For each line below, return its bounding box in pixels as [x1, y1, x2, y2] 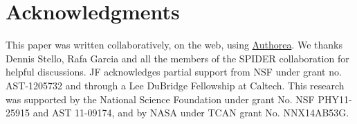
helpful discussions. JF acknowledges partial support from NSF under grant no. [6, 64, 342, 79]
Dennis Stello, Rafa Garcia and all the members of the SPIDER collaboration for [6, 51, 349, 65]
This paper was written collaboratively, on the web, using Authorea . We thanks [6, 37, 343, 52]
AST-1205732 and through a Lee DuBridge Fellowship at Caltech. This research [6, 78, 345, 92]
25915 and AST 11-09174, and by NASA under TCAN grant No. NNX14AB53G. [6, 105, 349, 120]
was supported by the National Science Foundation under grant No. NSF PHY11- [6, 91, 352, 106]
